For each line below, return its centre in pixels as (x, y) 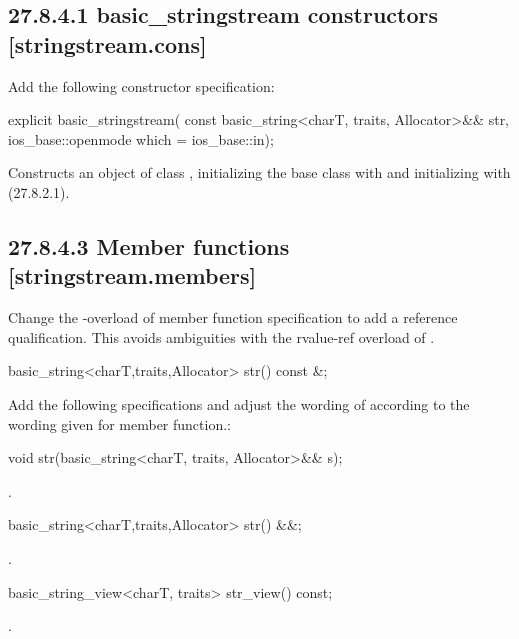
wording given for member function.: (119, 423)
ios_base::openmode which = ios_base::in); (141, 138)
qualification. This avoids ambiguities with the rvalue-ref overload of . (221, 336)
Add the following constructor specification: (141, 85)
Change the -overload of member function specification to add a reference (233, 317)
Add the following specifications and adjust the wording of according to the (239, 403)
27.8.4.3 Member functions (149, 245)
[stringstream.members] (132, 275)
